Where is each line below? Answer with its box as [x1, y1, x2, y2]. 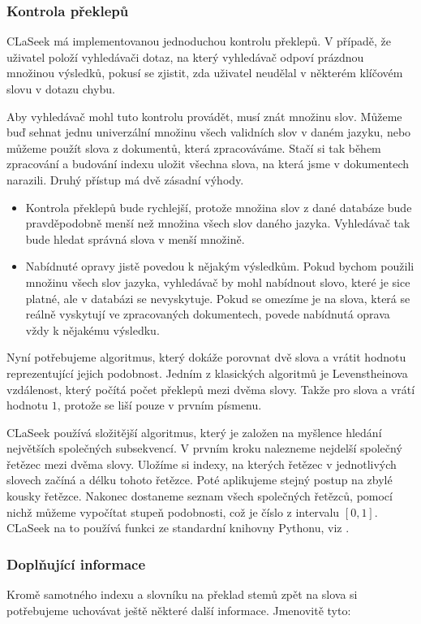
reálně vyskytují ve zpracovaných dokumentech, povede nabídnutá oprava [25, 305, 390, 323]
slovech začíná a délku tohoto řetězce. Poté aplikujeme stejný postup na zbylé [6, 471, 393, 488]
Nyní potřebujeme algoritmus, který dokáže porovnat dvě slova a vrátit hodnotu [6, 349, 406, 366]
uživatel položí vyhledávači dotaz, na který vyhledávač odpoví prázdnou [6, 48, 364, 65]
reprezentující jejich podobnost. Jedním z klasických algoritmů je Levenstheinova [6, 364, 408, 381]
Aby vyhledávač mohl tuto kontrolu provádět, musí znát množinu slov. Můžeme [6, 107, 402, 124]
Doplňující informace [6, 553, 146, 574]
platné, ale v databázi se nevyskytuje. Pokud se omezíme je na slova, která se [25, 289, 410, 306]
